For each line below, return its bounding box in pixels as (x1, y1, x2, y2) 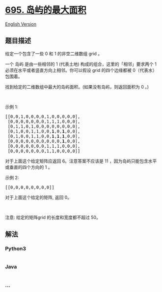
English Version (5, 21, 37, 27)
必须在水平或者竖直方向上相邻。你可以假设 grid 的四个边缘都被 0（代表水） (5, 67, 157, 73)
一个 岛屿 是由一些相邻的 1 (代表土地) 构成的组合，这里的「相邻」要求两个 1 (5, 61, 157, 67)
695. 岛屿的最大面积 (5, 4, 87, 16)
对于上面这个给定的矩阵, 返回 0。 (5, 194, 72, 200)
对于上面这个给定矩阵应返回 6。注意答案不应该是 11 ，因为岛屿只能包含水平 (5, 158, 157, 164)
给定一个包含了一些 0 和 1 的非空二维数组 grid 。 (5, 50, 103, 57)
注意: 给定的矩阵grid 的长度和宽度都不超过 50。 (5, 214, 101, 220)
